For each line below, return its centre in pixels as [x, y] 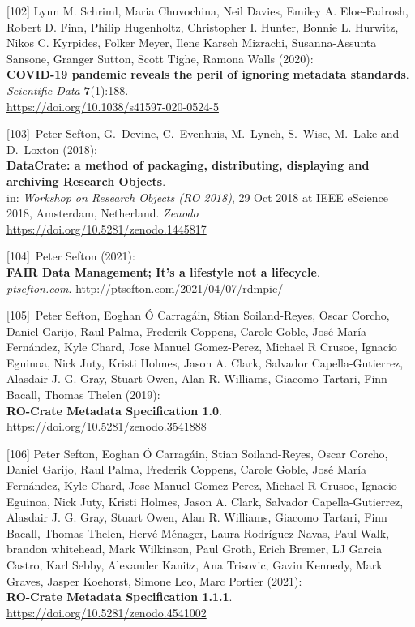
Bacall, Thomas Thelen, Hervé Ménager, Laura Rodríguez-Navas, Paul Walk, [198, 533]
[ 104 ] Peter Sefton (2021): [71, 256]
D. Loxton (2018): [52, 149]
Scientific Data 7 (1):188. [68, 90]
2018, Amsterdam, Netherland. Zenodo [103, 213]
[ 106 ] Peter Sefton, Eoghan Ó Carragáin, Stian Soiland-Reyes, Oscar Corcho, [197, 453]
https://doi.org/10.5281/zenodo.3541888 [107, 426]
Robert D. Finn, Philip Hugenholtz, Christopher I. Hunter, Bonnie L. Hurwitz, [203, 26]
